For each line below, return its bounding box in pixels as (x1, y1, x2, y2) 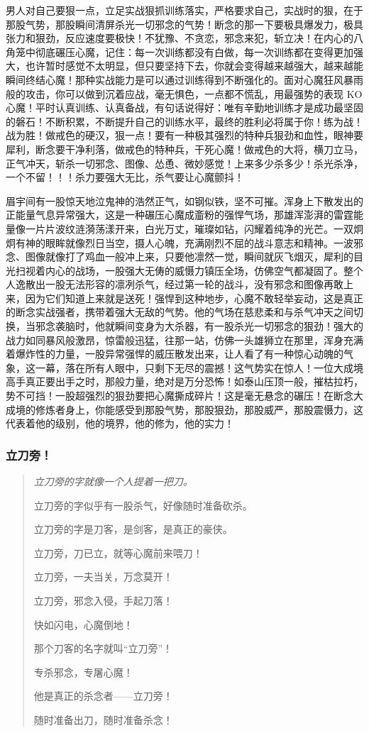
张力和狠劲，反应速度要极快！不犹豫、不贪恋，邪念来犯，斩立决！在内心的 (6, 31, 353, 45)
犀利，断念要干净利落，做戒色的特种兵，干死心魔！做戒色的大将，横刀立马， (6, 141, 363, 156)
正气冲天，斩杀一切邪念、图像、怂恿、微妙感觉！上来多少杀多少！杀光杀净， (6, 155, 363, 170)
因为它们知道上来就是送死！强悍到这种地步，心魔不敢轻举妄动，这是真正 (25, 290, 363, 305)
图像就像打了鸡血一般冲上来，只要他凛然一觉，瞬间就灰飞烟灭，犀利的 (25, 249, 353, 264)
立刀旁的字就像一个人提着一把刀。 (33, 474, 193, 489)
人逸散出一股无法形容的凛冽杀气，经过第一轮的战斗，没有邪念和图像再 (6, 277, 334, 292)
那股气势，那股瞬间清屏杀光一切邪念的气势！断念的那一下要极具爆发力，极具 (6, 16, 363, 31)
